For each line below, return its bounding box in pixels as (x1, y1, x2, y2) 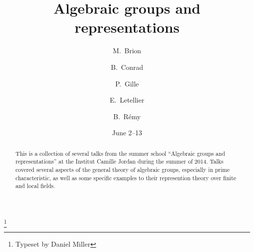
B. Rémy (113, 111, 141, 121)
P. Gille (115, 78, 139, 88)
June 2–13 (112, 127, 142, 138)
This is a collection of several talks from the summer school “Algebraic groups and (15, 149, 225, 157)
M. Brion (113, 45, 141, 56)
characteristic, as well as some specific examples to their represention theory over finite (15, 173, 236, 182)
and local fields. (15, 182, 55, 190)
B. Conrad (111, 62, 143, 72)
